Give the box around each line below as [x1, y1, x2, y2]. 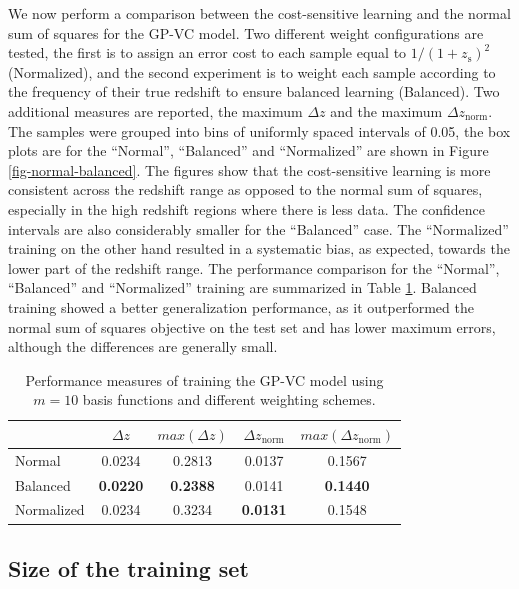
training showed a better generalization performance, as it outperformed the [8, 296, 474, 317]
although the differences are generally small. [8, 336, 278, 357]
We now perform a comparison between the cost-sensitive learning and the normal [8, 3, 511, 23]
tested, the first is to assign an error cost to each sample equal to [8, 42, 407, 63]
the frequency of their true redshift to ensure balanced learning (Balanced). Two [8, 81, 500, 102]
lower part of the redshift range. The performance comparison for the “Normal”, [8, 257, 500, 278]
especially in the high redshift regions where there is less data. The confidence [8, 198, 485, 219]
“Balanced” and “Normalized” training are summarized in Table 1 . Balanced [8, 277, 477, 298]
